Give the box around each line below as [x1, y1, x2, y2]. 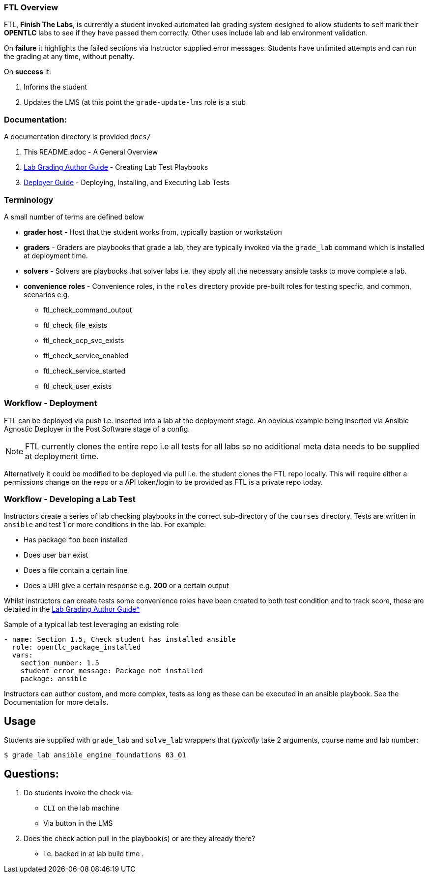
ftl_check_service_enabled [43, 351, 129, 360]
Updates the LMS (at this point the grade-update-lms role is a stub [24, 98, 246, 107]
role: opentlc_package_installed [12, 643, 141, 652]
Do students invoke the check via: [24, 788, 133, 797]
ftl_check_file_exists [43, 320, 108, 329]
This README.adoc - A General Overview [24, 148, 158, 157]
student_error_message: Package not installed [20, 667, 203, 675]
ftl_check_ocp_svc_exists [43, 336, 124, 345]
